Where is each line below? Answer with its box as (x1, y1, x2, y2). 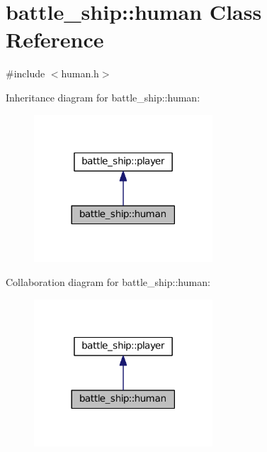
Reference (6, 25, 104, 54)
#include (6, 66, 45, 81)
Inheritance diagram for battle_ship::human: (6, 89, 200, 104)
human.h (61, 66, 99, 81)
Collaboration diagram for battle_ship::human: (6, 274, 210, 289)
